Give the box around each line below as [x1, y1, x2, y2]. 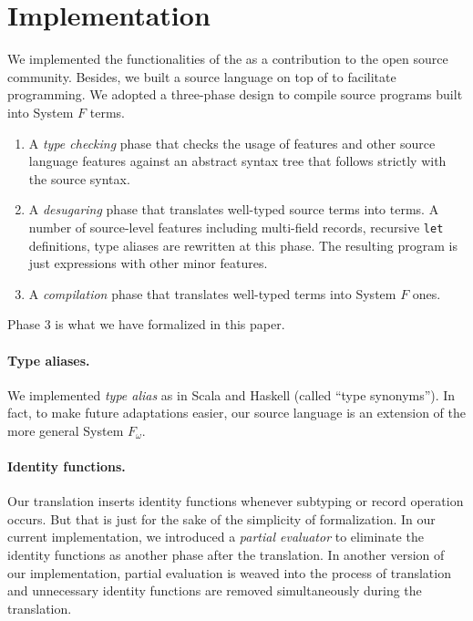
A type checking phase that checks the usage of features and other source [28, 133, 436, 152]
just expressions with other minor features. [28, 254, 268, 273]
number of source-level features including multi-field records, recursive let [28, 217, 444, 236]
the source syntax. [28, 169, 130, 188]
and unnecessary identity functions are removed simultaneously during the [7, 581, 422, 600]
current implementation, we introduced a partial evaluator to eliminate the [7, 527, 424, 546]
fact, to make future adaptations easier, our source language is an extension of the [7, 403, 466, 422]
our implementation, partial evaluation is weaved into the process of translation [7, 563, 451, 582]
